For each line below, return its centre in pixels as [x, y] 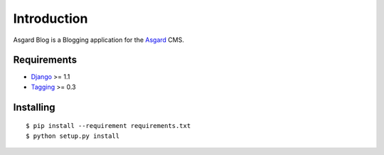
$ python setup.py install [73, 136]
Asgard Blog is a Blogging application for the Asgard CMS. [98, 40]
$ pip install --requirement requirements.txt [108, 126]
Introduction [50, 18]
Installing [34, 107]
